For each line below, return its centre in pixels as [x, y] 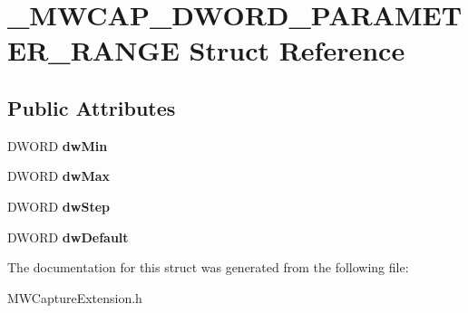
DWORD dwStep [58, 206]
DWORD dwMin [58, 145]
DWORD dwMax [59, 176]
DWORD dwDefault [68, 237]
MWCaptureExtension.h [75, 297]
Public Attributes [92, 107]
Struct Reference [297, 50]
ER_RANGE [93, 50]
